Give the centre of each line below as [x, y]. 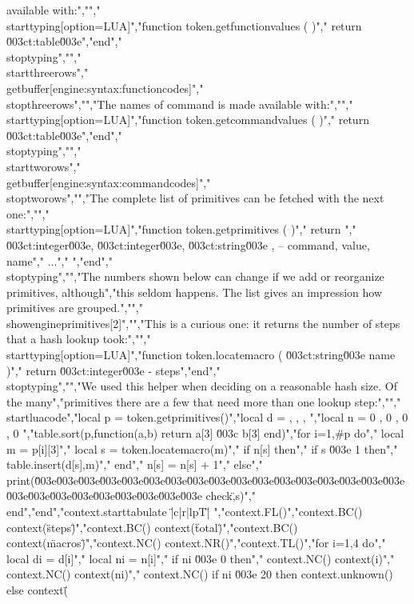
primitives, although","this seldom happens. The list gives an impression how [195, 292]
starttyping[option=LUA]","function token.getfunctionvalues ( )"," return [184, 25]
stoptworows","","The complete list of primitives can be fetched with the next [195, 198]
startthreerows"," [48, 72]
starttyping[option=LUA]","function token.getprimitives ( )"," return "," [181, 229]
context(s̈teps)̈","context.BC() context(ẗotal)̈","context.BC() [152, 527]
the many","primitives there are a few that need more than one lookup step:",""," [204, 401]
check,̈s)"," [231, 496]
